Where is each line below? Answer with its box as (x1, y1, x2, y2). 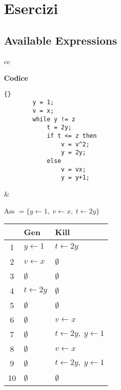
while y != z (32, 115, 76, 123)
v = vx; (61, 165, 86, 173)
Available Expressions (4, 32, 117, 48)
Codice (4, 73, 28, 83)
